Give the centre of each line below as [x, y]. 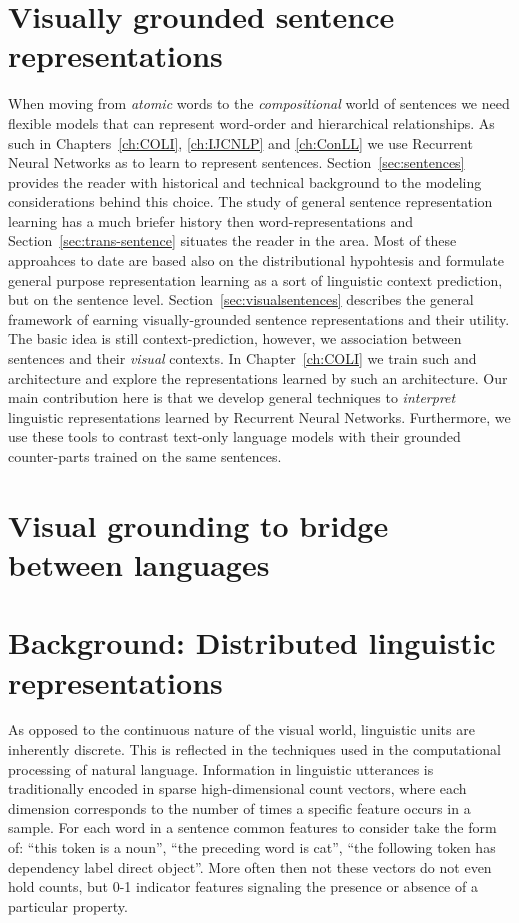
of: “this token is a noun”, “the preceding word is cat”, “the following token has [252, 847]
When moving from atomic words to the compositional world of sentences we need [259, 103]
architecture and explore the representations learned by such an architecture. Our [258, 377]
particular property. [68, 905]
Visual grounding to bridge [198, 524]
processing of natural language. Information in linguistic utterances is [221, 768]
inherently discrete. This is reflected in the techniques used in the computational [254, 749]
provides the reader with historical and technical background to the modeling [245, 181]
